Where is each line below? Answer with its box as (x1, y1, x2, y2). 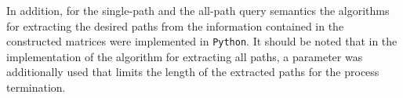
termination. (6, 79, 66, 96)
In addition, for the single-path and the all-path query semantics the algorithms (6, 2, 390, 18)
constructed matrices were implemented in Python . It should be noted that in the (6, 33, 398, 49)
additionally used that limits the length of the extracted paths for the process (6, 64, 379, 80)
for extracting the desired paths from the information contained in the (6, 17, 344, 34)
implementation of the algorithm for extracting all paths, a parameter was (6, 48, 363, 64)
